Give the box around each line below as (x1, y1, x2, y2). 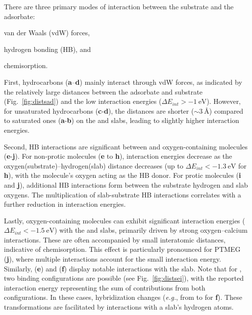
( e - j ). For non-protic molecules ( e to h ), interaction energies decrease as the (4, 151, 232, 161)
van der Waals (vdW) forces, (4, 27, 90, 38)
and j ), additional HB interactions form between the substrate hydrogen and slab (4, 179, 248, 190)
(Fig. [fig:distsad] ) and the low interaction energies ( (4, 96, 162, 106)
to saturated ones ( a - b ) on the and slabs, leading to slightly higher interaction (4, 115, 239, 125)
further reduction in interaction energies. (4, 199, 126, 209)
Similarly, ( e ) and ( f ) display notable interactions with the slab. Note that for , (4, 263, 242, 273)
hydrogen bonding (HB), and (4, 44, 91, 54)
